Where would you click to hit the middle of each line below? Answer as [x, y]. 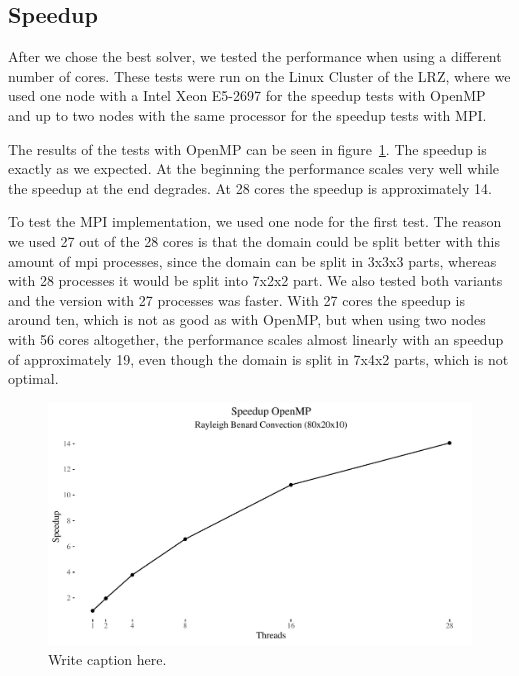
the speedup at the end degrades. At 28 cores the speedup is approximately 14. [250, 187]
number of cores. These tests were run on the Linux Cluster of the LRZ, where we [259, 75]
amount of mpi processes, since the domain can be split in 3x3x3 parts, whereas [252, 260]
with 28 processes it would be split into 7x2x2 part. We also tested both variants [255, 280]
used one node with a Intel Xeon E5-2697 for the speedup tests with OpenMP [247, 95]
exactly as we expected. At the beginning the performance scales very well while [254, 168]
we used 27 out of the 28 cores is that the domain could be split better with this [254, 240]
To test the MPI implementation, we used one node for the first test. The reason [255, 221]
